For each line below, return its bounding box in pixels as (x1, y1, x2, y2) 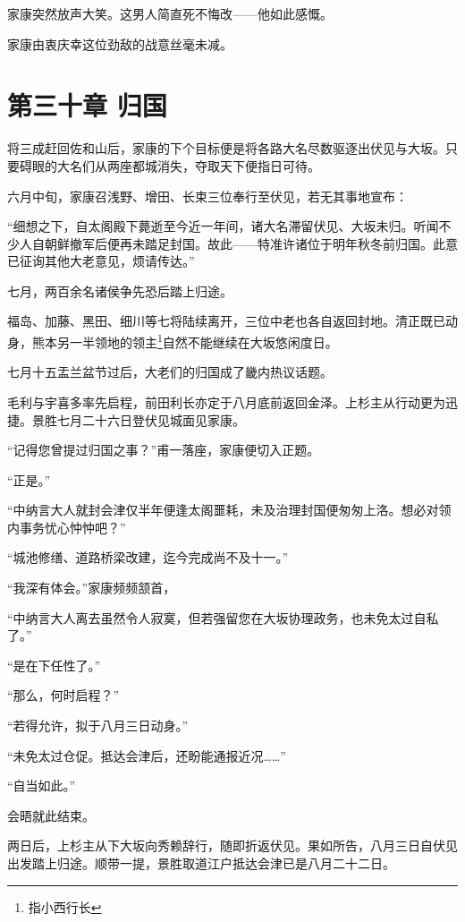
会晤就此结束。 (7, 806, 95, 824)
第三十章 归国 (7, 87, 167, 124)
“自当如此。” (7, 776, 76, 795)
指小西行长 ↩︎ (28, 897, 102, 916)
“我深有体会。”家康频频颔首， (7, 578, 176, 597)
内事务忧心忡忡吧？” (7, 517, 126, 536)
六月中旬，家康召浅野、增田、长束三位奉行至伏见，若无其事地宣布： (7, 186, 408, 205)
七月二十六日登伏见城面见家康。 (56, 410, 245, 429)
